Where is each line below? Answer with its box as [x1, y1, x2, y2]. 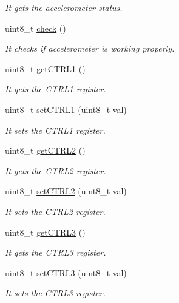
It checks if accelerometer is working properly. [5, 42, 175, 55]
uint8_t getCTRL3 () [5, 225, 86, 238]
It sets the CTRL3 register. [5, 287, 106, 299]
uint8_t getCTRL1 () [5, 62, 86, 75]
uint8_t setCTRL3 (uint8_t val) [5, 266, 127, 279]
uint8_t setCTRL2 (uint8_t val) [5, 185, 127, 197]
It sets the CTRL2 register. [5, 205, 106, 217]
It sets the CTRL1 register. [5, 123, 106, 136]
